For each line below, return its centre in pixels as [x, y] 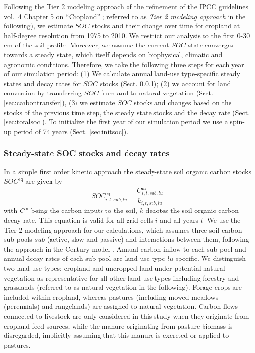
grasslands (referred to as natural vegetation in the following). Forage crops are [123, 287]
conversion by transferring [43, 93]
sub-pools [18, 239]
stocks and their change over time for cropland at [166, 26]
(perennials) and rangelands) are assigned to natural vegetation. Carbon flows [121, 306]
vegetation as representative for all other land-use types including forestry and [122, 277]
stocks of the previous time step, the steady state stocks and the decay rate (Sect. [127, 112]
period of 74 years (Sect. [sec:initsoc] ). [71, 131]
